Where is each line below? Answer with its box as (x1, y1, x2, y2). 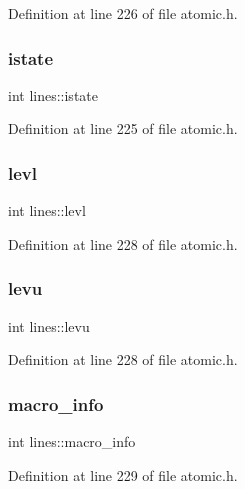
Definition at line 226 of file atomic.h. (8, 3, 238, 23)
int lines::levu (8, 315, 90, 336)
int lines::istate (8, 84, 98, 105)
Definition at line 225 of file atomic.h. (8, 118, 238, 139)
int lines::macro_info (8, 431, 136, 452)
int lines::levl (8, 200, 86, 221)
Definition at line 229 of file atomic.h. (8, 464, 238, 485)
